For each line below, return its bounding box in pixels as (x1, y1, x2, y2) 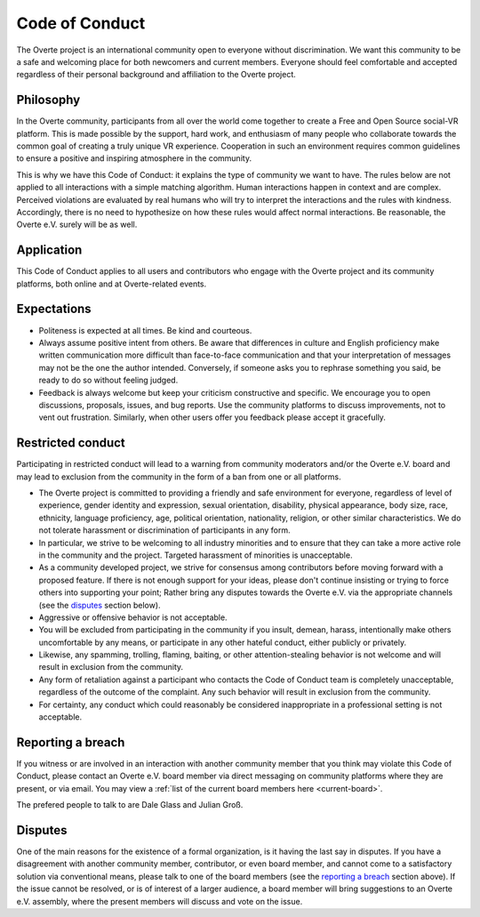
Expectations (16, 302, 92, 317)
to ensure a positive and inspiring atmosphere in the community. (16, 153, 252, 164)
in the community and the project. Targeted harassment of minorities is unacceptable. (38, 550, 353, 560)
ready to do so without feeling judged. (38, 374, 179, 386)
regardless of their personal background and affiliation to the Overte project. (16, 69, 297, 80)
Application (16, 243, 83, 258)
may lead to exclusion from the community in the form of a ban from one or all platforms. (16, 471, 341, 482)
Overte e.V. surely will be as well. (16, 219, 138, 230)
